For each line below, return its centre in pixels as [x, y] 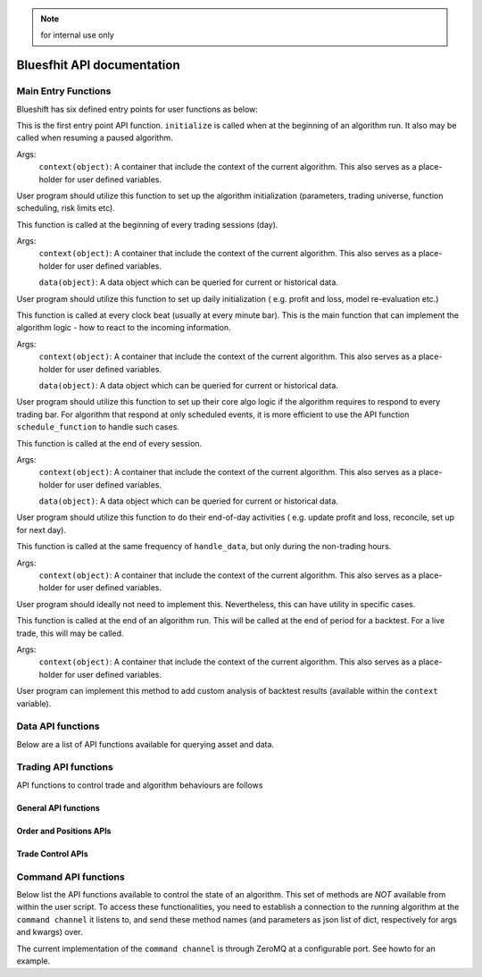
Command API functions [71, 877]
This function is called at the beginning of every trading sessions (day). [147, 224]
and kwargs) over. [50, 932]
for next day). [42, 530]
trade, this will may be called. [70, 633]
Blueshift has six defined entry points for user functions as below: [137, 109]
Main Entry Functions [64, 91]
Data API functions [58, 726]
